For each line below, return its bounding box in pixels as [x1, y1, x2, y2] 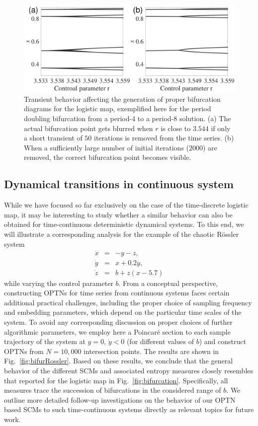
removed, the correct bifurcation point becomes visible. [24, 152, 191, 162]
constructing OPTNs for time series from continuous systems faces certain [4, 287, 230, 298]
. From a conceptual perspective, [118, 278, 218, 288]
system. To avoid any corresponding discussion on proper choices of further [4, 317, 233, 327]
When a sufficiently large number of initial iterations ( [24, 142, 189, 152]
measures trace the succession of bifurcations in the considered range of [4, 385, 221, 395]
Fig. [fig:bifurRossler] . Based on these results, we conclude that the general [4, 355, 233, 366]
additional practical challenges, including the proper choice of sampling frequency [4, 297, 252, 307]
